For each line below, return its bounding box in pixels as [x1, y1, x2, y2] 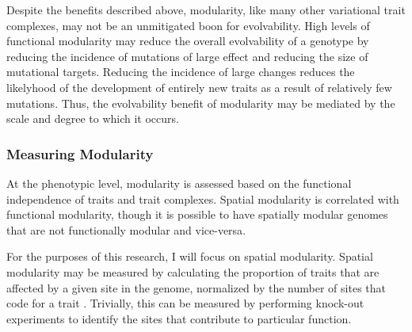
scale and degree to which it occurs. [6, 110, 179, 127]
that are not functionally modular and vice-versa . [6, 221, 246, 238]
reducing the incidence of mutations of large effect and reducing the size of [6, 48, 368, 64]
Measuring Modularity [6, 143, 154, 163]
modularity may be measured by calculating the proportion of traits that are [6, 263, 380, 280]
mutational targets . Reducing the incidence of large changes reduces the [6, 63, 355, 80]
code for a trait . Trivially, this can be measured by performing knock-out [6, 295, 364, 311]
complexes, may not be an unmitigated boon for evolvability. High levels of [6, 17, 370, 33]
